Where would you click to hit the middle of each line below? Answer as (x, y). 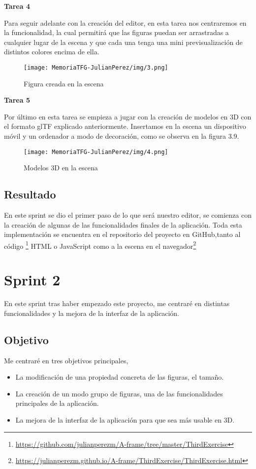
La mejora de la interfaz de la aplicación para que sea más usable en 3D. (125, 419)
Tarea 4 (17, 6)
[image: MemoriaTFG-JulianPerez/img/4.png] (96, 152)
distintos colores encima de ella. (52, 52)
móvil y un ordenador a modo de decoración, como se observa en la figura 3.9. (122, 136)
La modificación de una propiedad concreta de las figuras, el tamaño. (120, 377)
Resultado (30, 194)
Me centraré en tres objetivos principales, (66, 360)
